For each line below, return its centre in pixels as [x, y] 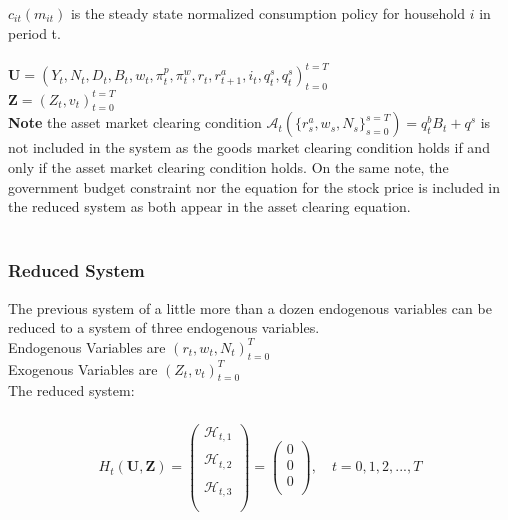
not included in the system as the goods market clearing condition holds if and [249, 147]
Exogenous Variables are [83, 368]
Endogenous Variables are [87, 346]
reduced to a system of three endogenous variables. [164, 327]
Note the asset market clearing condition [135, 122]
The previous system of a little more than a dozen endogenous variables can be [250, 307]
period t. [34, 32]
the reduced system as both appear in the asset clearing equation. [209, 206]
